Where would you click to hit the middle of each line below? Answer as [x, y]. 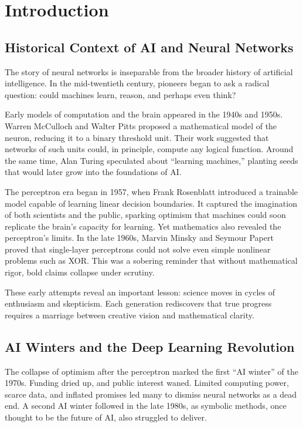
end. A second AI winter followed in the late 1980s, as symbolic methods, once [146, 406]
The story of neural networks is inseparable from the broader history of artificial [149, 71]
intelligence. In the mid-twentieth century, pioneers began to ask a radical [137, 83]
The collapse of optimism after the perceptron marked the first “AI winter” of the [151, 371]
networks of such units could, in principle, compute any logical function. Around [149, 149]
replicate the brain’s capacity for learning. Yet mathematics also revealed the [143, 226]
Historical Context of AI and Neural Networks [149, 47]
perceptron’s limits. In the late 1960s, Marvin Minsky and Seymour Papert [139, 238]
